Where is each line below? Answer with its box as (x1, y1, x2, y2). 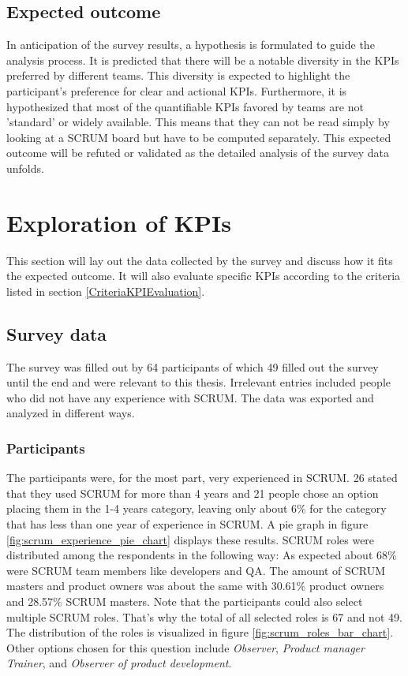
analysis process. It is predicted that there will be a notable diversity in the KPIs (6, 51, 399, 68)
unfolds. (6, 159, 44, 176)
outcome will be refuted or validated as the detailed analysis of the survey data (6, 144, 389, 161)
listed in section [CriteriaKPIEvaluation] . (6, 282, 205, 299)
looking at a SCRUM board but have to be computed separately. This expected (6, 129, 391, 145)
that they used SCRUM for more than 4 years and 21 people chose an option (6, 484, 379, 501)
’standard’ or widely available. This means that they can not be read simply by (6, 114, 390, 130)
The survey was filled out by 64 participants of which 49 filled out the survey (6, 358, 379, 375)
